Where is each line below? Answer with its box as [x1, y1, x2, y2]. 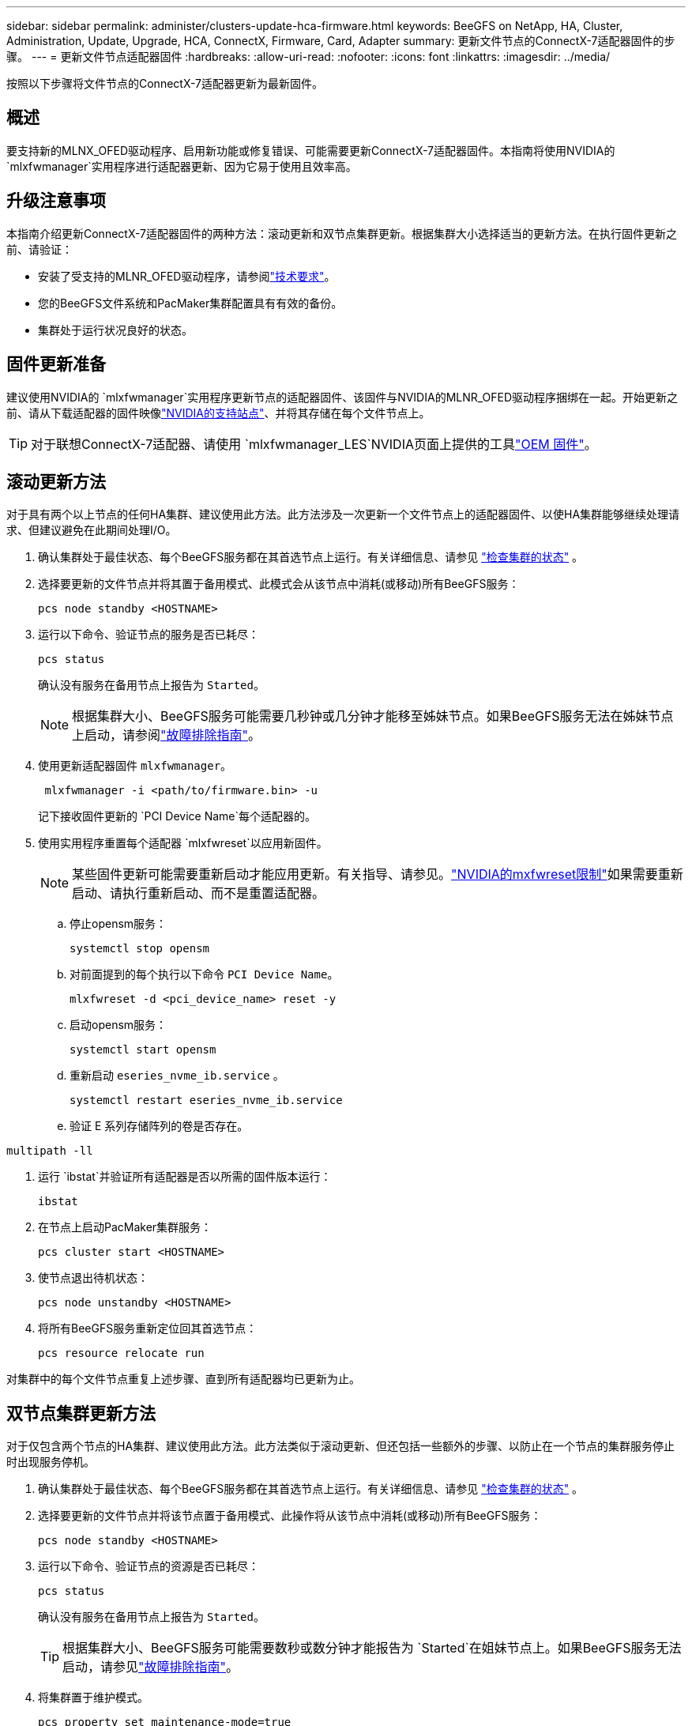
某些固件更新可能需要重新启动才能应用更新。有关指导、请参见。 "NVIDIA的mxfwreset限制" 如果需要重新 [72, 866, 683, 883]
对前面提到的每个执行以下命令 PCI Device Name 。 [70, 967, 339, 982]
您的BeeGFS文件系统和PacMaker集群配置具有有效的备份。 [38, 296, 343, 310]
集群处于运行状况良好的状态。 [38, 322, 193, 337]
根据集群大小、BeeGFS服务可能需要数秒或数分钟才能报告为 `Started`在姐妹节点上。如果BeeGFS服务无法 [62, 1640, 682, 1656]
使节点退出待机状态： [38, 1271, 149, 1285]
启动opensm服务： [70, 1018, 167, 1032]
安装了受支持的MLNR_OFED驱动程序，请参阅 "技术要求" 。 [38, 269, 336, 283]
